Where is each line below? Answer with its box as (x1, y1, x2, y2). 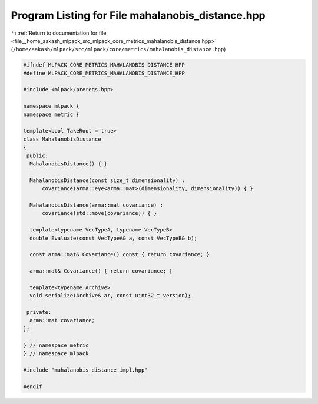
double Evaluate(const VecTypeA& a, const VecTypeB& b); (29, 234, 197, 241)
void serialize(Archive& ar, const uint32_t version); (29, 292, 191, 299)
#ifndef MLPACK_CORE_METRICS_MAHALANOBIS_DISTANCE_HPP (23, 62, 185, 68)
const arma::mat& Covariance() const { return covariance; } (29, 251, 210, 258)
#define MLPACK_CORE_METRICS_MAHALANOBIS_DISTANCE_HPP (23, 69, 185, 77)
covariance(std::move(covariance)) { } (42, 210, 157, 217)
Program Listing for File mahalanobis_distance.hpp (11, 9, 266, 22)
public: (26, 152, 49, 159)
